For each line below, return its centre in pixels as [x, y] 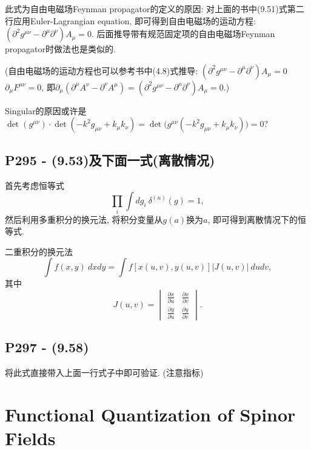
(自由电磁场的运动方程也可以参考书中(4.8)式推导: [102, 70]
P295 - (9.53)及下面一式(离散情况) [110, 159]
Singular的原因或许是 [46, 110]
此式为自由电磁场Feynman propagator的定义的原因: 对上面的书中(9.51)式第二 [155, 9]
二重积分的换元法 [39, 251]
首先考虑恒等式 [35, 185]
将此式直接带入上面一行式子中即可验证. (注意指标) [104, 373]
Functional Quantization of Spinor [150, 414]
